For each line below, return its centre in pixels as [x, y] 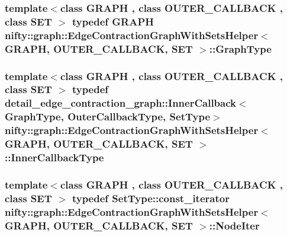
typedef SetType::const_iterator [151, 198]
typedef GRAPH [113, 21]
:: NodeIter [234, 225]
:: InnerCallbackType [54, 157]
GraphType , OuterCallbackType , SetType [108, 117]
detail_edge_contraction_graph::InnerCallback [120, 103]
